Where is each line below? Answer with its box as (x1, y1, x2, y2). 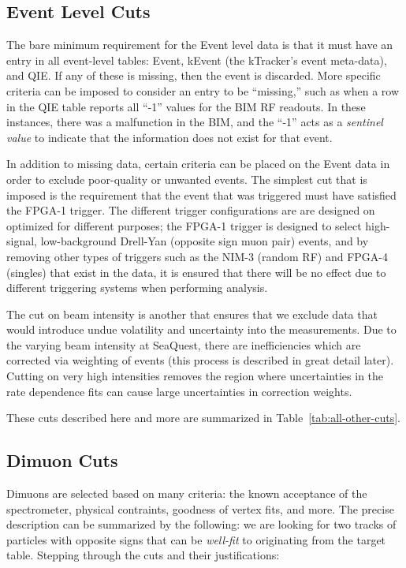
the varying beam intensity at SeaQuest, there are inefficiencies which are (6, 336, 361, 353)
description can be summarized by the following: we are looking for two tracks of (6, 516, 397, 532)
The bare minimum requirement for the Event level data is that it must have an (6, 36, 393, 53)
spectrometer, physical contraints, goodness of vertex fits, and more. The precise (6, 500, 394, 517)
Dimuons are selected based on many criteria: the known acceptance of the (6, 485, 367, 502)
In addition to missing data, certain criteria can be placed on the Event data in (6, 155, 390, 172)
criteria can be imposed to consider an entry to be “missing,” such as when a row (6, 82, 399, 99)
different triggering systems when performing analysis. (6, 279, 268, 296)
